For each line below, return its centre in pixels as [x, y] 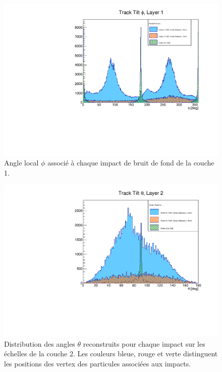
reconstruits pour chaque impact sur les [144, 343]
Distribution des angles [40, 343]
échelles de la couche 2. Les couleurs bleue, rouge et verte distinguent [111, 354]
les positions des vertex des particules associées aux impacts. [98, 363]
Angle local [21, 163]
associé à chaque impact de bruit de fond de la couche [131, 163]
